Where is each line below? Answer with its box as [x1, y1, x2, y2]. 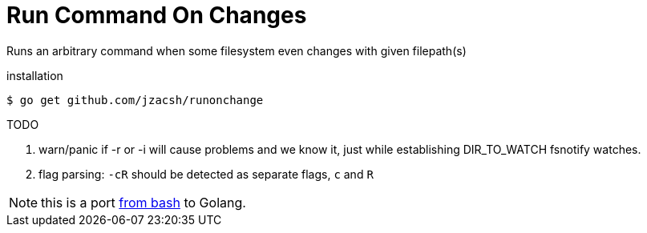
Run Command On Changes [6, 2, 307, 29]
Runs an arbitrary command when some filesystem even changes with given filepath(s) [6, 43, 467, 58]
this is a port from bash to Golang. [41, 194, 246, 211]
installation [6, 68, 63, 82]
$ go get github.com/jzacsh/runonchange [6, 93, 264, 106]
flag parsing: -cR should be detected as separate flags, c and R [38, 167, 374, 181]
